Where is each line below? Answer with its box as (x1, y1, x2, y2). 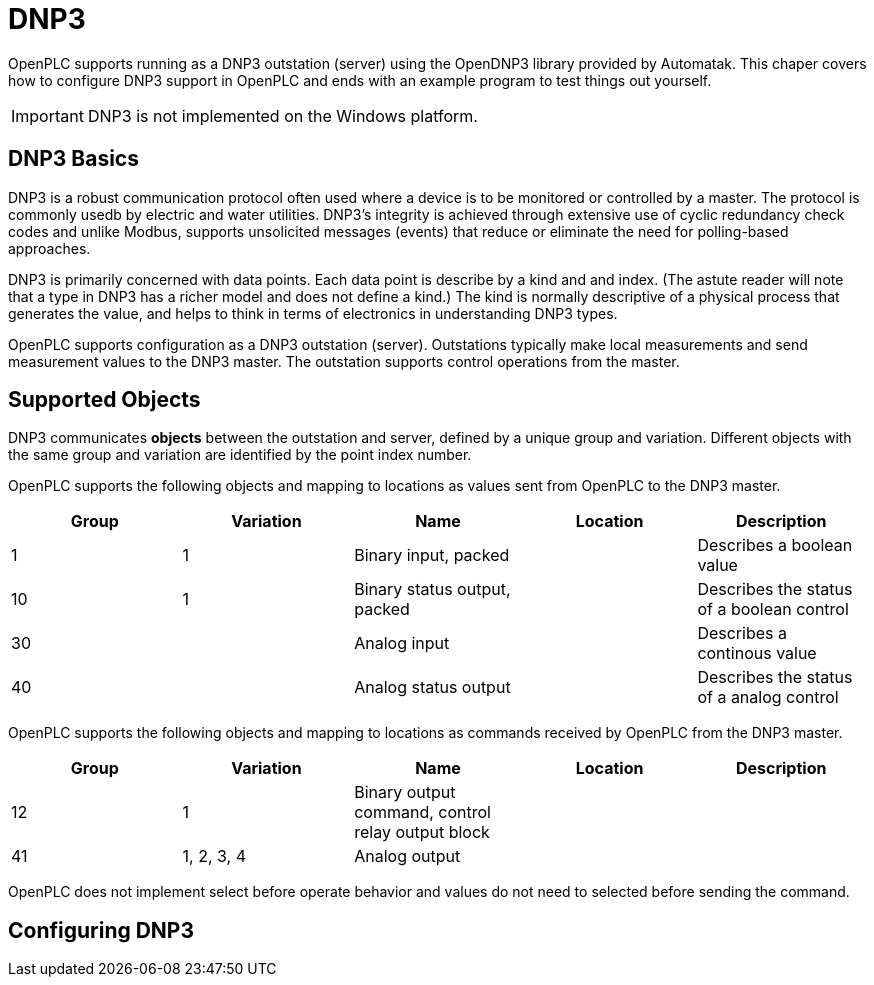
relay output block (354, 822, 490, 843)
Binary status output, (354, 579, 511, 600)
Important (11, 105, 84, 126)
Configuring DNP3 (8, 917, 195, 943)
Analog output (354, 846, 461, 867)
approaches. (8, 239, 91, 257)
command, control (354, 802, 491, 823)
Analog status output (354, 677, 511, 698)
